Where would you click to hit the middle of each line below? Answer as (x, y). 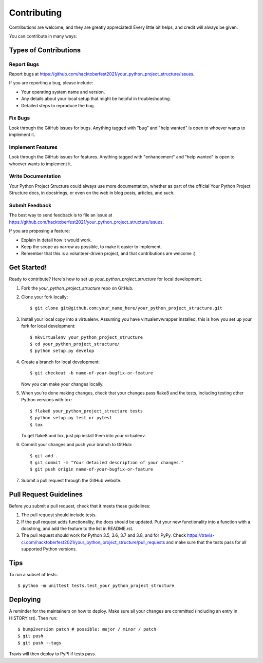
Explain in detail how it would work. (56, 240)
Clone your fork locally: (45, 297)
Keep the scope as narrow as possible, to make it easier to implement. (92, 247)
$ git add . (44, 456)
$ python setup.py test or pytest (71, 418)
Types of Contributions (45, 50)
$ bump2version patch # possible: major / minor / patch (87, 629)
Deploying (25, 600)
